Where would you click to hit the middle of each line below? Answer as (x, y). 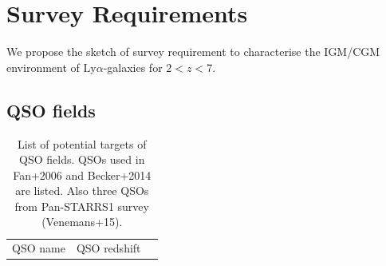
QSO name (39, 248)
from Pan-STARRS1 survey (82, 206)
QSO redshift (108, 248)
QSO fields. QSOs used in (82, 159)
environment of (43, 67)
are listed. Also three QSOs (82, 191)
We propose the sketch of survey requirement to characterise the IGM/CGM (193, 52)
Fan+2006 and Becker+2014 (82, 175)
